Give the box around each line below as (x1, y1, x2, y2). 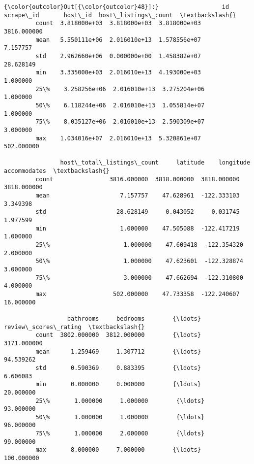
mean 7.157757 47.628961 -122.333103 (35, 192, 240, 199)
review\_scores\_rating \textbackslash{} (4, 323, 145, 331)
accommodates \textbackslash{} (4, 167, 110, 175)
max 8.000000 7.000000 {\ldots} (35, 446, 201, 454)
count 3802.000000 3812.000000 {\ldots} (35, 331, 201, 339)
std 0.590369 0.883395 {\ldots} (35, 364, 201, 371)
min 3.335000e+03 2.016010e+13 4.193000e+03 (35, 69, 201, 76)
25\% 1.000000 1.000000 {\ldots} (35, 397, 205, 404)
